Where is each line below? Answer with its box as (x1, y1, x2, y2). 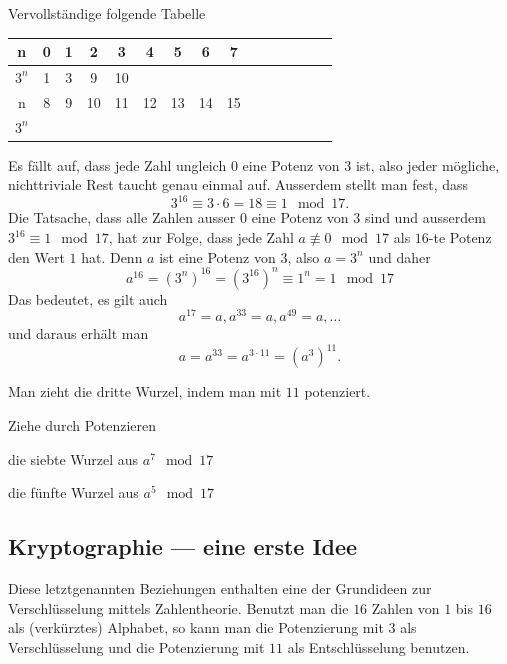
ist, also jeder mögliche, (355, 154, 500, 175)
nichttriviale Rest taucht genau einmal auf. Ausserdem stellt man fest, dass (8, 174, 469, 195)
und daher (368, 246, 431, 267)
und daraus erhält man (8, 323, 149, 344)
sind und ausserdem (364, 207, 486, 228)
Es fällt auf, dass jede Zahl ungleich (8, 154, 227, 175)
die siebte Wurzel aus (8, 448, 139, 469)
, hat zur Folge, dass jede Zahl (108, 227, 294, 247)
